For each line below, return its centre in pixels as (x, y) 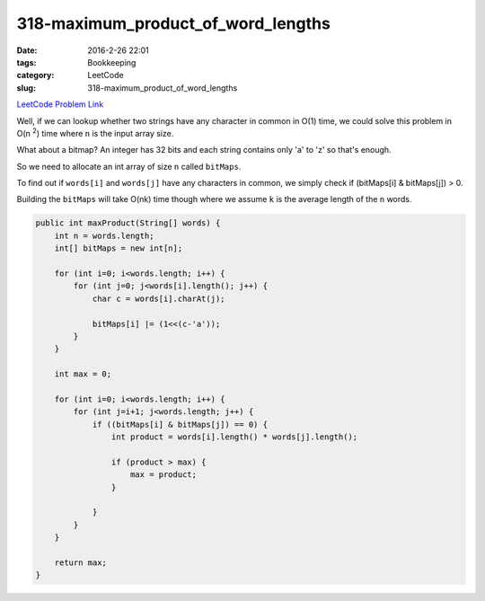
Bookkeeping (112, 62)
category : (35, 75)
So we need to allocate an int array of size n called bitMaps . (129, 166)
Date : (27, 50)
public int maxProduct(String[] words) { (128, 223)
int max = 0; (83, 374)
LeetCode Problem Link (60, 104)
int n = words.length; (104, 235)
